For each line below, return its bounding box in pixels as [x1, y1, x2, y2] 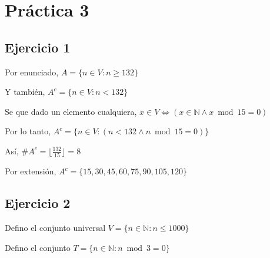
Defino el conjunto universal [5, 221, 106, 234]
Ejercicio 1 [5, 38, 71, 56]
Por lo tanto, [5, 125, 51, 137]
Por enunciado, [5, 65, 59, 78]
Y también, [5, 85, 45, 98]
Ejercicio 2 [5, 194, 71, 212]
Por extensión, [5, 165, 56, 177]
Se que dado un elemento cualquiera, [5, 105, 137, 117]
